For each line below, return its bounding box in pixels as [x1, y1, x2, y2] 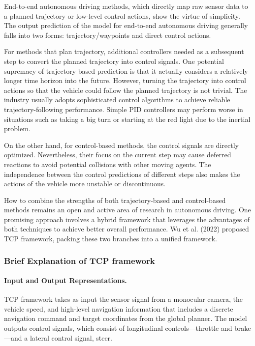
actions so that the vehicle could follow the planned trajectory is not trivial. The [4, 85, 247, 95]
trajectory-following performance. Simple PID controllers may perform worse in [4, 104, 243, 114]
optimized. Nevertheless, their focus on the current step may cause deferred [4, 149, 231, 160]
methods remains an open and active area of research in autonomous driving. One [4, 204, 251, 215]
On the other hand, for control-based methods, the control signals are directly [4, 140, 239, 150]
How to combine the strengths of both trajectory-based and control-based [4, 195, 226, 205]
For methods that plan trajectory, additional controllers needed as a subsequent [4, 46, 244, 57]
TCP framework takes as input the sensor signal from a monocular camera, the [4, 294, 243, 304]
